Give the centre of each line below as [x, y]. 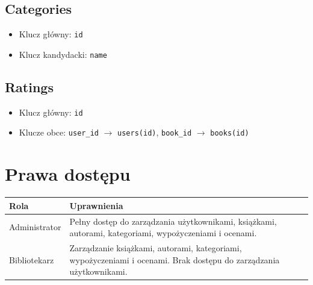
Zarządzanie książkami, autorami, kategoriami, [156, 247]
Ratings [29, 86]
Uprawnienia [96, 205]
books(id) [230, 133]
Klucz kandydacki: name [63, 54]
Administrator [35, 227]
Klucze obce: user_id [59, 132]
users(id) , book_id [155, 132]
